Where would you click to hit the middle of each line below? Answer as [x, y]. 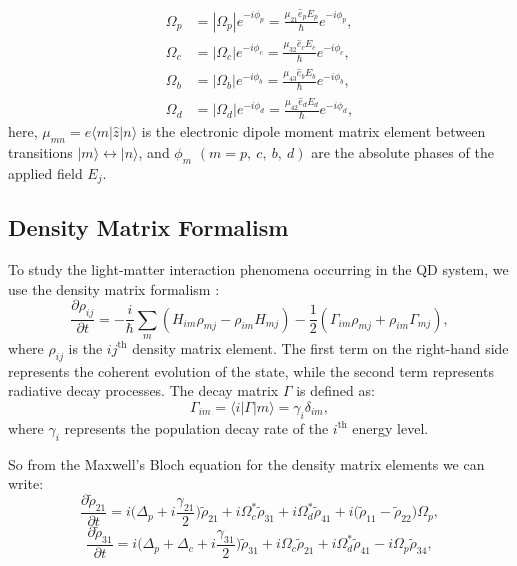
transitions [40, 151]
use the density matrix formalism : [114, 288]
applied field [45, 172]
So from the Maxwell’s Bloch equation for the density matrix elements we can [246, 463]
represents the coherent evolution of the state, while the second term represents [251, 370]
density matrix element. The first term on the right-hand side [320, 347]
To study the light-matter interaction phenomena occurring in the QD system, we [258, 269]
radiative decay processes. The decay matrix [143, 390]
